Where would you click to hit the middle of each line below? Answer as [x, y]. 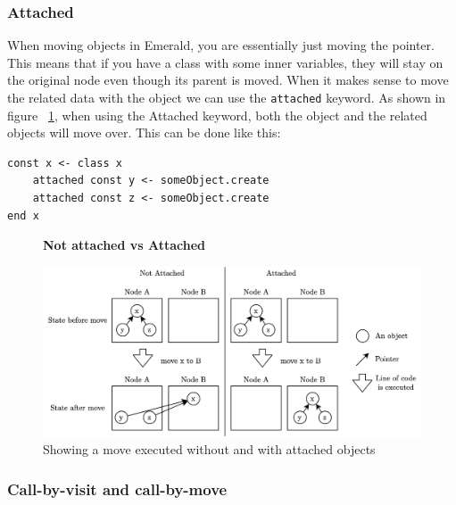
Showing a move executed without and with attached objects [209, 449]
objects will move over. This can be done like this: [144, 132]
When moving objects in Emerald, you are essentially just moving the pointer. [221, 45]
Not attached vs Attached [124, 245]
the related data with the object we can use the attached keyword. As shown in [227, 97]
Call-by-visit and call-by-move [117, 488]
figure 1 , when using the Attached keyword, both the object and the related [217, 115]
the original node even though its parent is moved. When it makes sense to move [228, 80]
